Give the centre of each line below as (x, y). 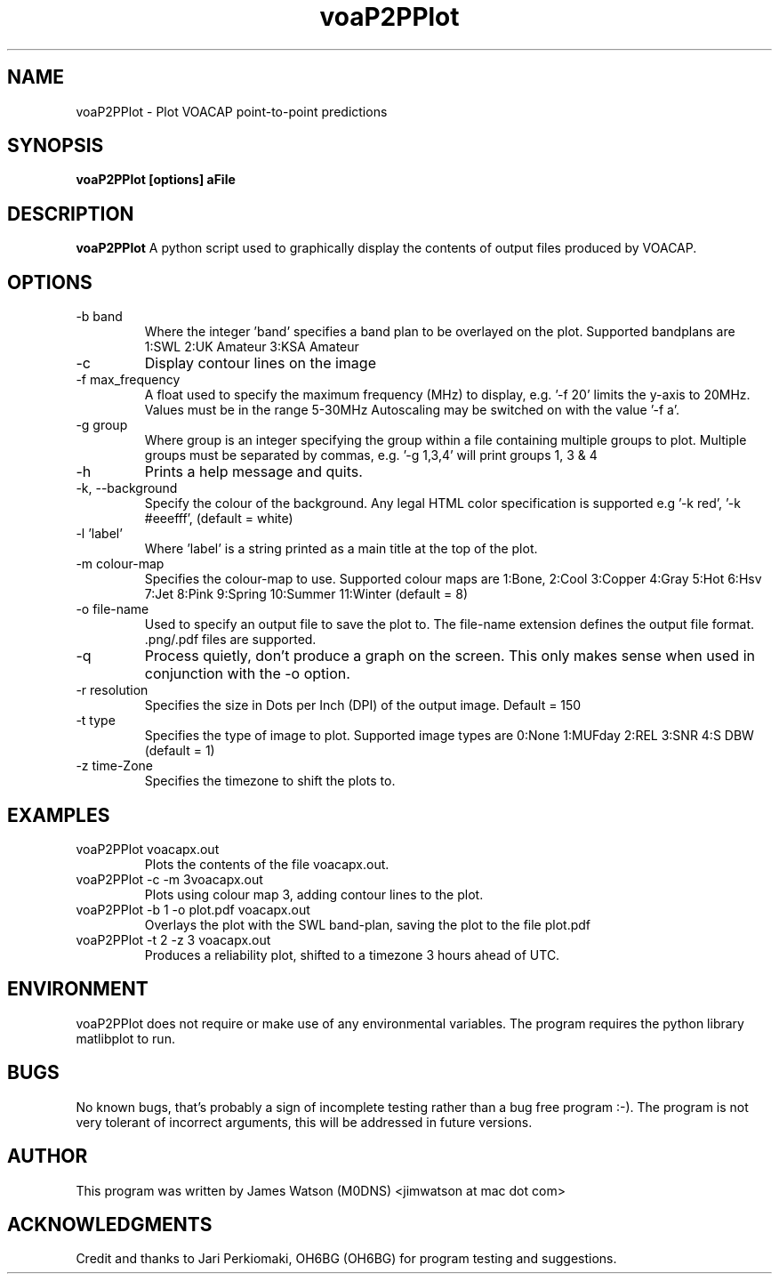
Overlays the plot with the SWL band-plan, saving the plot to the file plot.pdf (368, 924)
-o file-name (112, 609)
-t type (96, 721)
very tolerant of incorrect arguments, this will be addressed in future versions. (304, 1122)
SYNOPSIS (56, 146)
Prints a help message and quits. (253, 472)
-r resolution (112, 690)
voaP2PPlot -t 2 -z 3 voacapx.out (173, 939)
